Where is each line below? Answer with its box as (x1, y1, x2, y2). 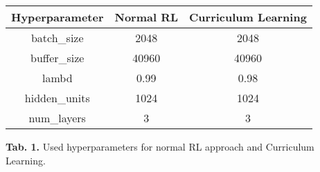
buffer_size (30, 50, 85, 66)
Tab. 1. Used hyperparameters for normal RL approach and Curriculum (6, 140, 314, 153)
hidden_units (24, 90, 90, 106)
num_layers (28, 110, 86, 126)
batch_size (30, 30, 84, 46)
